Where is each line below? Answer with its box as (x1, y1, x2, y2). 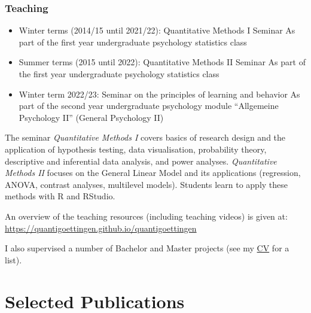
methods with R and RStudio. (5, 190, 115, 202)
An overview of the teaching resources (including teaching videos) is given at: (5, 209, 288, 222)
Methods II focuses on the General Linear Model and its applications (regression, (5, 166, 301, 179)
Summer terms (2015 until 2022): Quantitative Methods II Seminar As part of (19, 56, 306, 68)
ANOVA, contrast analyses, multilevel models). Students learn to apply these (5, 178, 288, 190)
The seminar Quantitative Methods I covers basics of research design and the (5, 131, 286, 144)
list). (5, 253, 22, 266)
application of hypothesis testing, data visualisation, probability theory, (5, 142, 267, 155)
